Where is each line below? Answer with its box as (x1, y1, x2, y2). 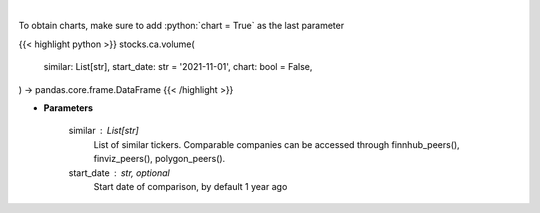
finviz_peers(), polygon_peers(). (93, 153, 226, 165)
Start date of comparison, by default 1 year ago (93, 180, 288, 192)
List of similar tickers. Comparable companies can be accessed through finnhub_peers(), (93, 138, 460, 150)
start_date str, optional (68, 166, 170, 179)
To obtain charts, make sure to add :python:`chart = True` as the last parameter (18, 20, 345, 32)
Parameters (43, 101, 94, 114)
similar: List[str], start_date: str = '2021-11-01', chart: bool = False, (43, 61, 313, 73)
